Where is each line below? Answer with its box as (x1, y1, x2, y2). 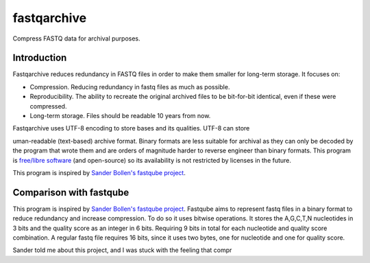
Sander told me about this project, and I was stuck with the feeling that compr (12, 246, 232, 254)
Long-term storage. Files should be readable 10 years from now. (29, 112, 211, 120)
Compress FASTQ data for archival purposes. (12, 34, 140, 43)
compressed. (29, 102, 67, 110)
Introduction (12, 52, 67, 64)
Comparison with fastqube (12, 186, 129, 198)
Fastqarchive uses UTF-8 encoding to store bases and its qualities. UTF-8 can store (12, 124, 250, 133)
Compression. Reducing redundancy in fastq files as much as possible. (29, 82, 230, 91)
